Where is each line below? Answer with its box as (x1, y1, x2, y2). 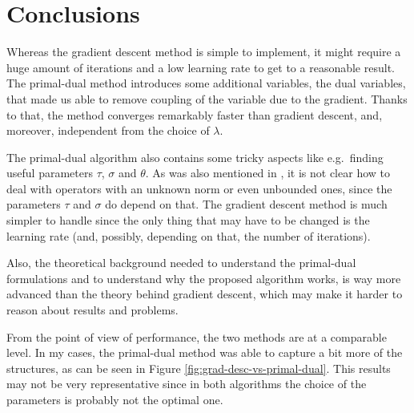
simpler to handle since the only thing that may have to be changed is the (6, 212, 370, 229)
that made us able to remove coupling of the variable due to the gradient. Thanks (6, 90, 408, 107)
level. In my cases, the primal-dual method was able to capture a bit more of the (6, 344, 403, 361)
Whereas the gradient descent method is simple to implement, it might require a (6, 43, 401, 60)
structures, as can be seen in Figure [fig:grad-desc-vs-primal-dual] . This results (6, 359, 391, 376)
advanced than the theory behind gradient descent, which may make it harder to (6, 285, 403, 302)
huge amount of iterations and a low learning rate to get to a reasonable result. (6, 59, 395, 75)
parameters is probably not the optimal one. (6, 391, 223, 407)
